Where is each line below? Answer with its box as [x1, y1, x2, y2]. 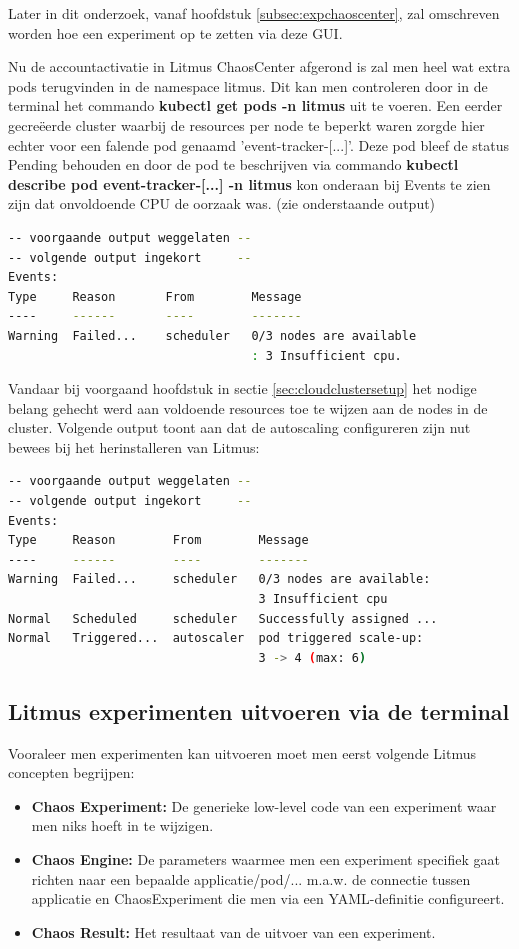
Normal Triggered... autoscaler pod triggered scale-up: [8, 631, 424, 646]
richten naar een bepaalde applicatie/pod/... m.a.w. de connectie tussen [31, 868, 471, 889]
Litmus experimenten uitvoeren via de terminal [8, 695, 510, 726]
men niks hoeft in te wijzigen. [31, 815, 214, 836]
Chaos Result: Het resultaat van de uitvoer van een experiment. [31, 921, 436, 942]
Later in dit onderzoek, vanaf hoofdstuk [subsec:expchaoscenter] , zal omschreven [8, 3, 500, 23]
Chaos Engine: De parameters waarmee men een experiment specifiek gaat [31, 848, 500, 869]
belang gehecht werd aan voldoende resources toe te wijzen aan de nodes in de [8, 397, 488, 418]
